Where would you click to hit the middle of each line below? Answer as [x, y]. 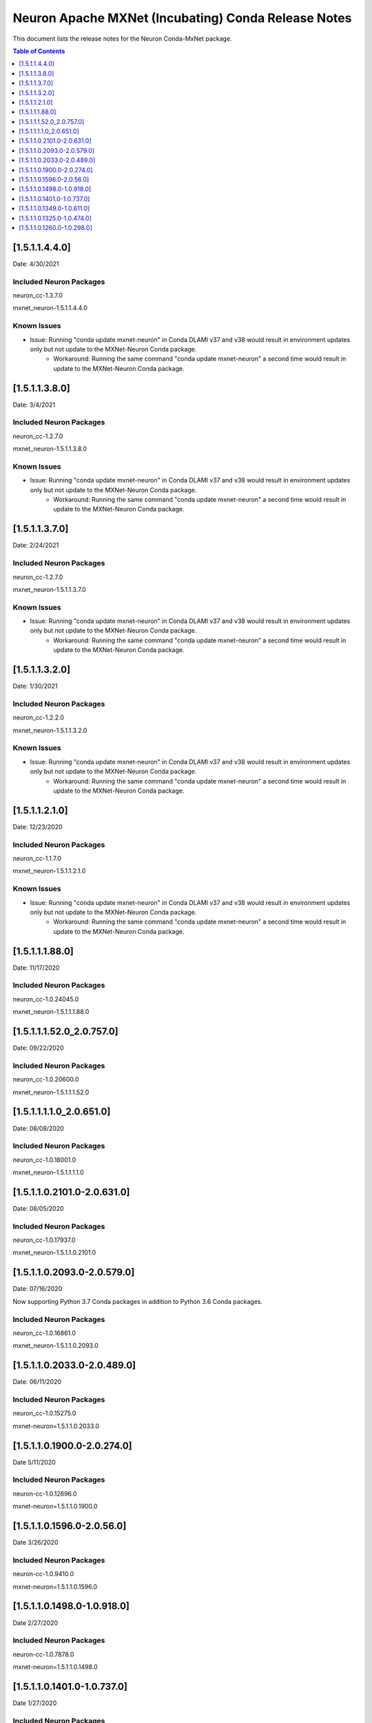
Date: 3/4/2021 [34, 405]
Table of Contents [39, 51]
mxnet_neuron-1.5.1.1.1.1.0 [48, 1172]
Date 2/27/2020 [35, 1622]
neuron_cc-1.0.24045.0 [46, 999]
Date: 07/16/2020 [38, 1289]
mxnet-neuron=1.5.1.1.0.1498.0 [55, 1667]
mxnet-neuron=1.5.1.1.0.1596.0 [55, 1587]
